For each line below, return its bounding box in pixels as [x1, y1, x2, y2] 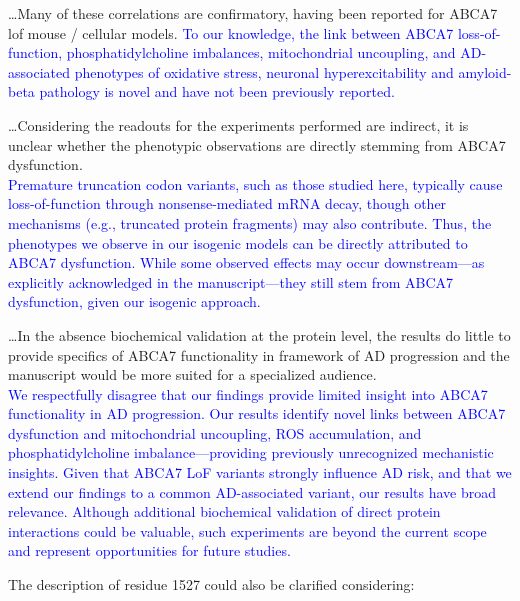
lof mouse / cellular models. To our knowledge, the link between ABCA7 [8, 22, 454, 43]
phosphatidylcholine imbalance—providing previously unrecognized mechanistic [8, 442, 494, 463]
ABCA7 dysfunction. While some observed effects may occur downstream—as [8, 252, 485, 273]
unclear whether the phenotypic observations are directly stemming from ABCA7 [8, 134, 506, 155]
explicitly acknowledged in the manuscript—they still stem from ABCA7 [8, 271, 453, 292]
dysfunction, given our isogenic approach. [8, 291, 261, 312]
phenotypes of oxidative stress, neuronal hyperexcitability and [74, 61, 454, 82]
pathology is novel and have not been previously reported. [39, 81, 395, 102]
